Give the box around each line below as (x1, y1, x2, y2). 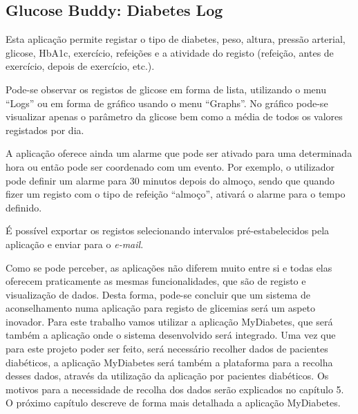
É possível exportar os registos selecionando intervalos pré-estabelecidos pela (6, 223, 330, 238)
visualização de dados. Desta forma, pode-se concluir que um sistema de (6, 287, 310, 301)
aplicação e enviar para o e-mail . (6, 236, 144, 251)
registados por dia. (6, 122, 84, 137)
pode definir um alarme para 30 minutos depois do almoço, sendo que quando (6, 173, 335, 187)
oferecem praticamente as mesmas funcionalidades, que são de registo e (6, 274, 306, 288)
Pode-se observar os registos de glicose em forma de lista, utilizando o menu (6, 82, 326, 96)
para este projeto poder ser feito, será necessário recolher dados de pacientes (6, 341, 328, 356)
